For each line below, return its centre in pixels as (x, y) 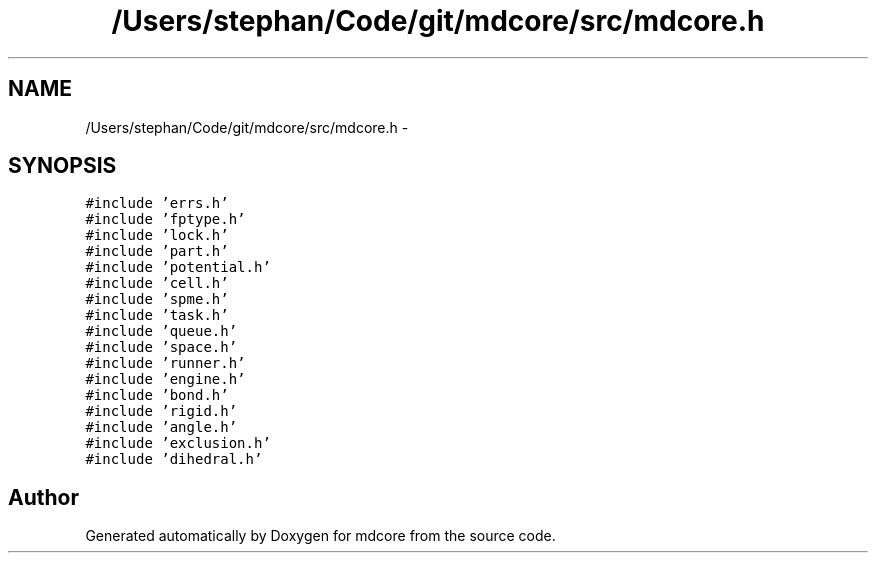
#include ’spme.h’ (157, 299)
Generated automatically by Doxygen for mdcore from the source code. (320, 536)
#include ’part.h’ (157, 251)
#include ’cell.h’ (157, 283)
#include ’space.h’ (161, 347)
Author (43, 497)
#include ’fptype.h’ (165, 219)
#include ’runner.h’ (165, 363)
